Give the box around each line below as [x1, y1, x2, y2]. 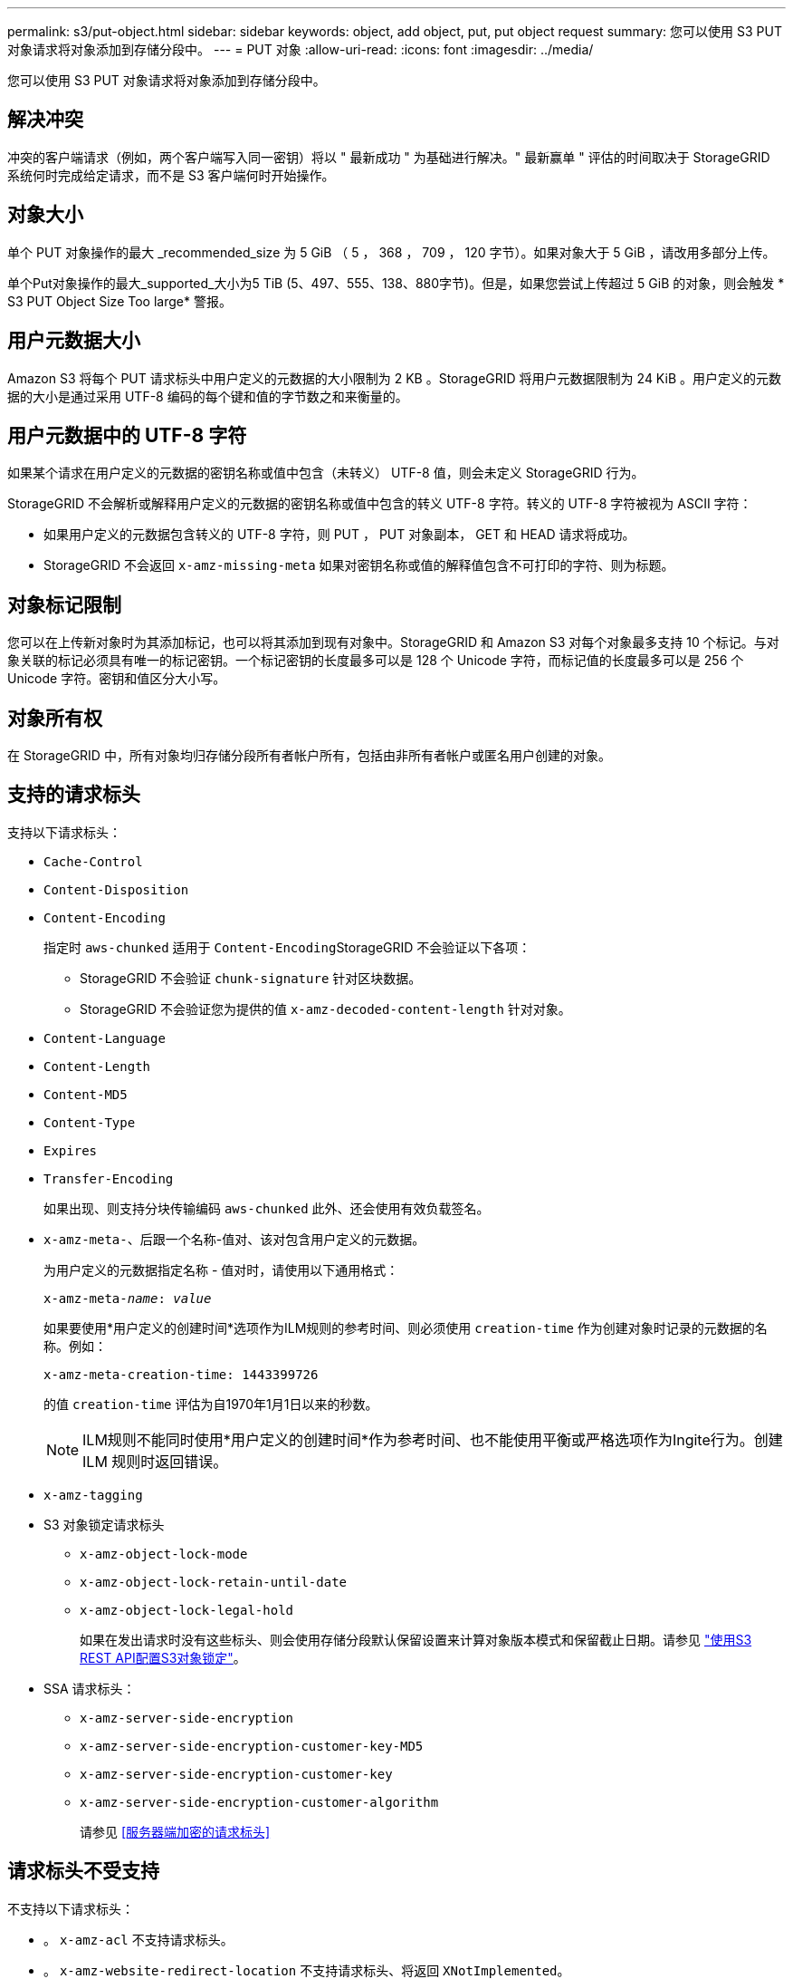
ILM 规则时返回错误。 [82, 1452, 228, 1471]
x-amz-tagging [43, 1487, 143, 1502]
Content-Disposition [43, 882, 189, 897]
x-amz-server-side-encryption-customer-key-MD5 [80, 1738, 424, 1753]
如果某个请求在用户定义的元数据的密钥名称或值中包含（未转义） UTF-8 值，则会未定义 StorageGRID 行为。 [7, 465, 645, 481]
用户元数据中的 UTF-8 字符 [7, 423, 247, 447]
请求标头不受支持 [7, 1859, 159, 1883]
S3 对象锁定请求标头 [43, 1516, 165, 1532]
